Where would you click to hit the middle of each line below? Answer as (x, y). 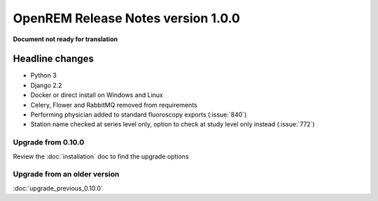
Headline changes (54, 59)
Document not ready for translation (65, 39)
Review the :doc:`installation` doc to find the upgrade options (101, 156)
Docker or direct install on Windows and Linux (97, 95)
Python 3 (44, 75)
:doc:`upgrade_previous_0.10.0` (58, 188)
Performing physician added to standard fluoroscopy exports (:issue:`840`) (139, 114)
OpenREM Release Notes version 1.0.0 (127, 18)
